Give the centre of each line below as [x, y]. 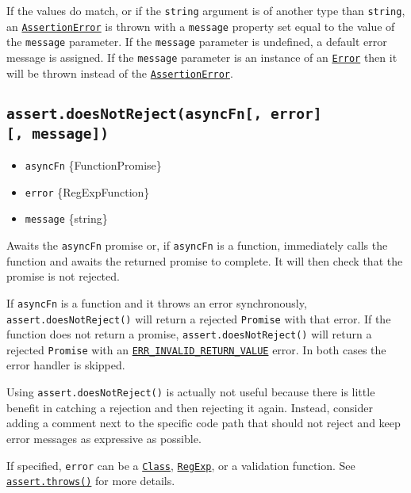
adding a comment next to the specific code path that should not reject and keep [204, 423]
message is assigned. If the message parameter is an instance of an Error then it [202, 57]
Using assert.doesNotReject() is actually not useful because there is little [191, 392]
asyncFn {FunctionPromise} [93, 165]
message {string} [66, 218]
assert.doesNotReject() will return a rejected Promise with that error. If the [199, 318]
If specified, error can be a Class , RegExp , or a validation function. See [181, 465]
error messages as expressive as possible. [104, 438]
